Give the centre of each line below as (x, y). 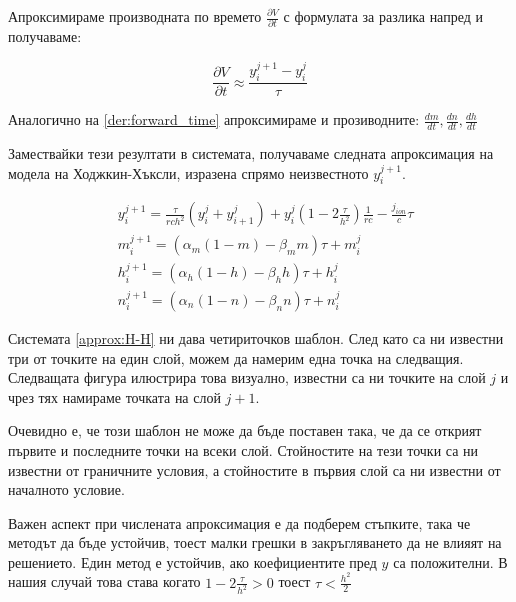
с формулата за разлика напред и (383, 16)
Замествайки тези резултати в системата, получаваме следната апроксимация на (251, 153)
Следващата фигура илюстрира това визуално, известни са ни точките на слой (247, 377)
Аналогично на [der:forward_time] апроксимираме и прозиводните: (214, 119)
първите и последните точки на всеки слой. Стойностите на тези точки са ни (243, 449)
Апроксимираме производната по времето (135, 16)
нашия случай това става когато (104, 581)
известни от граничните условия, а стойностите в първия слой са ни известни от (254, 469)
